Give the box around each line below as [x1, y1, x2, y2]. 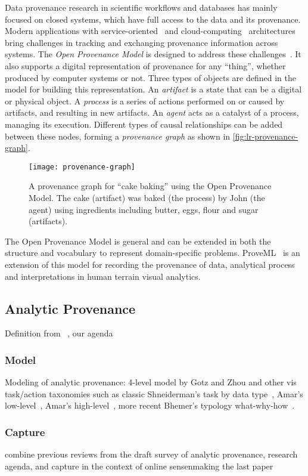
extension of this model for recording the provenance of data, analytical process [5, 258, 295, 270]
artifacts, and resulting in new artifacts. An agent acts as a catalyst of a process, [5, 106, 299, 119]
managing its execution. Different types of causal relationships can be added [5, 118, 283, 130]
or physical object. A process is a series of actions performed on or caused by [5, 94, 285, 107]
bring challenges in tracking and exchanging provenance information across [5, 36, 278, 48]
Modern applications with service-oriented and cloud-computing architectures [5, 24, 295, 37]
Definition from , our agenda [5, 327, 113, 339]
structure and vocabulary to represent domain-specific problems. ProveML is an [5, 246, 300, 259]
